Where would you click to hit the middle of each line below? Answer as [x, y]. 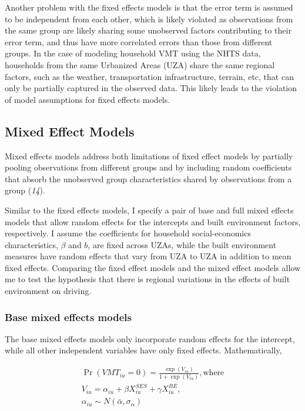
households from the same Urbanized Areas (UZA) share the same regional [140, 64]
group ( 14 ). [25, 190]
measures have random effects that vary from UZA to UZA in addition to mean [148, 256]
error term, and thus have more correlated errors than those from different [139, 41]
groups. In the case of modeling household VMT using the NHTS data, [133, 53]
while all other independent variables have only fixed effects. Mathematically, [143, 350]
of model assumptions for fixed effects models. [88, 99]
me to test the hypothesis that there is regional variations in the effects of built [148, 279]
